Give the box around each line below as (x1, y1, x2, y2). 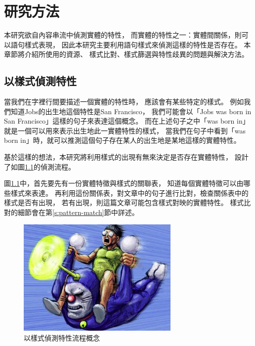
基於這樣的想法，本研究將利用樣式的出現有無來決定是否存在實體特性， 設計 (4, 152, 249, 162)
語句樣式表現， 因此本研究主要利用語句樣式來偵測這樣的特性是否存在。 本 (10, 39, 251, 49)
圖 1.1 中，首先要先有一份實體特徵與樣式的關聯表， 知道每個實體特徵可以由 (4, 178, 244, 188)
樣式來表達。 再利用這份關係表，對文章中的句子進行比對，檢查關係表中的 (10, 187, 249, 198)
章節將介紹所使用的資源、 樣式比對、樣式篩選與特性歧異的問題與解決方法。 (4, 49, 249, 59)
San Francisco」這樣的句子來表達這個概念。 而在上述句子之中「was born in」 (4, 116, 250, 126)
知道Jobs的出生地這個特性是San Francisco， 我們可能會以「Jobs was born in (10, 106, 252, 116)
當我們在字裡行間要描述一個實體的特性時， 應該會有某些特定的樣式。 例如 (4, 96, 244, 107)
